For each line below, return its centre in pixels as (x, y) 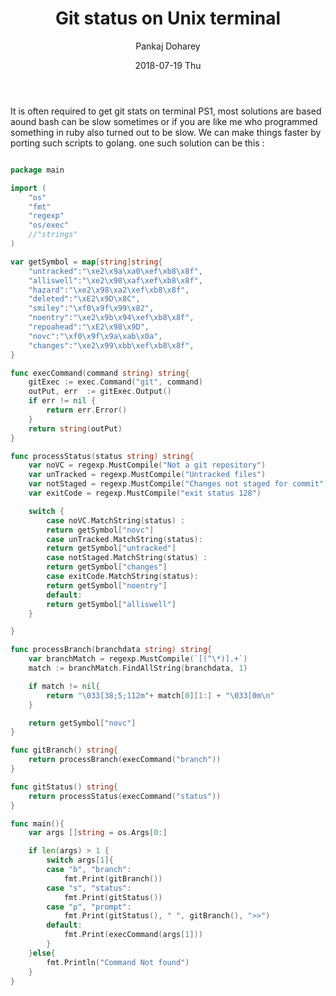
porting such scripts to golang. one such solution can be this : (137, 143)
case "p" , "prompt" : (89, 907)
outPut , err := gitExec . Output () (100, 392)
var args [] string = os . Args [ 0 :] (98, 833)
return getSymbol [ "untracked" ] (111, 548)
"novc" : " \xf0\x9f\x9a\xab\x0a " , (95, 336)
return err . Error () (87, 410)
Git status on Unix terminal (168, 18)
